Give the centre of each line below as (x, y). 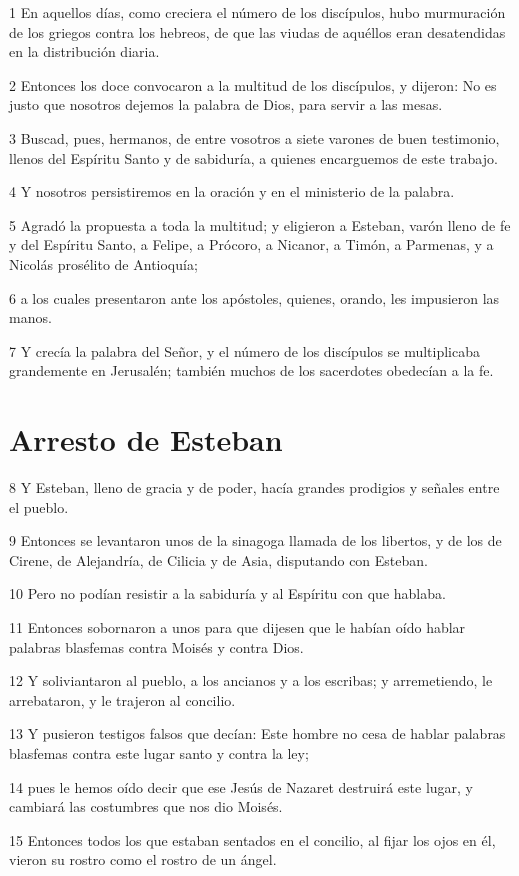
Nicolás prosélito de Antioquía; (103, 263)
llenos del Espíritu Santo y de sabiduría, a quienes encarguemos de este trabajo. (253, 157)
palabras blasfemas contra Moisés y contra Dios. (156, 646)
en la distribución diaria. (84, 51)
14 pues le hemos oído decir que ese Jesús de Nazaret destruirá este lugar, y (241, 786)
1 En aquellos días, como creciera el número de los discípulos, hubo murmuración (257, 12)
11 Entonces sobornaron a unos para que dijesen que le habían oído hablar (237, 627)
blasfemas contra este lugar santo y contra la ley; (159, 752)
